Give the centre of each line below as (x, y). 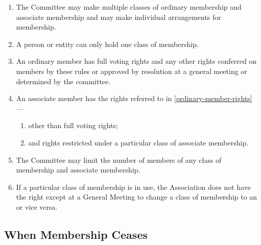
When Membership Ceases (76, 234)
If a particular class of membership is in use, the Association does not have (133, 187)
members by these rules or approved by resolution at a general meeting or (132, 71)
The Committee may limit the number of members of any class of (119, 160)
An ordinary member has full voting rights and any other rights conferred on (136, 61)
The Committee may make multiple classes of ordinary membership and (129, 7)
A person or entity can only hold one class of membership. (107, 44)
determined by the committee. (63, 81)
